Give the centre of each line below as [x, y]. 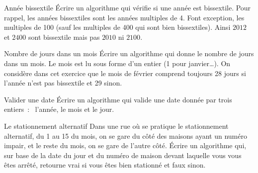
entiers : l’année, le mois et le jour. [59, 109]
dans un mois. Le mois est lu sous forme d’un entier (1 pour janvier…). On [117, 63]
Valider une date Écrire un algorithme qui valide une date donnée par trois [118, 99]
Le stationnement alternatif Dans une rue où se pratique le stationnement [116, 126]
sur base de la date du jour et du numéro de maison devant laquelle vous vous [123, 155]
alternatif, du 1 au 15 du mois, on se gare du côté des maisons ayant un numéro [126, 135]
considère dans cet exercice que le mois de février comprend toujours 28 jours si [125, 73]
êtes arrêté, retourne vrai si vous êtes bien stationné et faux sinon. [105, 165]
